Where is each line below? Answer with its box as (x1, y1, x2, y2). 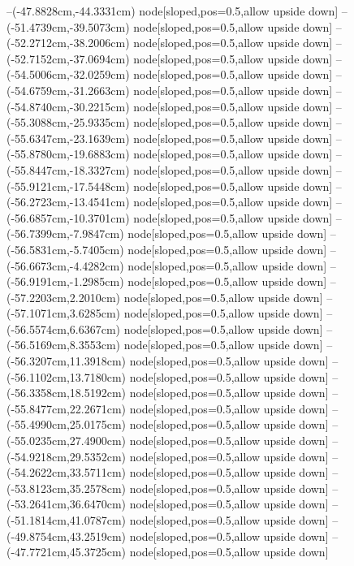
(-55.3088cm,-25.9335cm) (6, 114, 130, 131)
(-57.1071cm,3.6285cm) (6, 305, 120, 322)
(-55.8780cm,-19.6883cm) (6, 145, 130, 162)
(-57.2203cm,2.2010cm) (6, 288, 120, 305)
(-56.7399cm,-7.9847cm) (6, 225, 124, 242)
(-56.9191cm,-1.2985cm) (6, 273, 124, 290)
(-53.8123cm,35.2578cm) (6, 479, 126, 496)
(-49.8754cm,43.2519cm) (6, 527, 126, 544)
